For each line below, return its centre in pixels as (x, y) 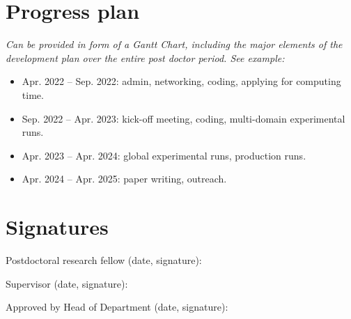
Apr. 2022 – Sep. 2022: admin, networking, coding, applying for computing (181, 81)
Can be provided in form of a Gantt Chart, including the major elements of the (174, 44)
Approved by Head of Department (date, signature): (117, 307)
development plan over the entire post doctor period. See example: (145, 57)
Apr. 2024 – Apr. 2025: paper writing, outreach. (124, 179)
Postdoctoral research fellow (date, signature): (104, 260)
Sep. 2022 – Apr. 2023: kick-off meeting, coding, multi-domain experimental (184, 118)
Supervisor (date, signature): (67, 283)
